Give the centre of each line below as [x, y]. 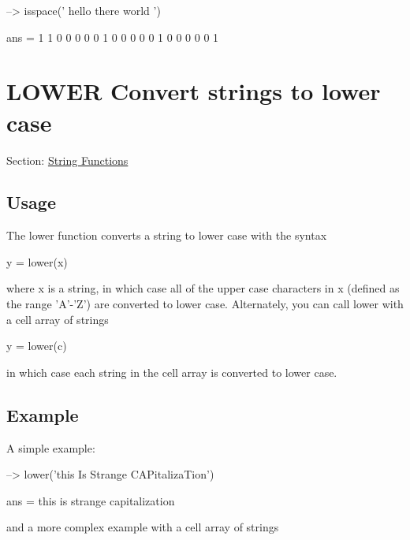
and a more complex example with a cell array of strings [143, 527]
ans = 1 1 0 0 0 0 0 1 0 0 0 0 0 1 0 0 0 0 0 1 [113, 37]
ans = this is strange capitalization [91, 500]
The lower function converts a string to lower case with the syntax [167, 235]
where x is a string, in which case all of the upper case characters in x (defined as [203, 288]
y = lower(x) [37, 261]
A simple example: [51, 447]
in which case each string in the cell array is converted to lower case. [172, 372]
